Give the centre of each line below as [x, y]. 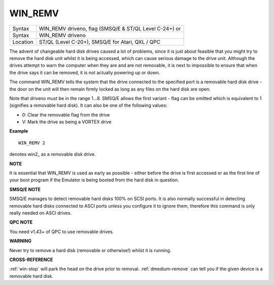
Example [19, 131]
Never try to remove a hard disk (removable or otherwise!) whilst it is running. [90, 250]
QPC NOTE [21, 222]
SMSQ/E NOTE [25, 189]
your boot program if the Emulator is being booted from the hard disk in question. [94, 180]
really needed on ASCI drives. [41, 213]
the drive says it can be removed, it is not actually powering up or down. [85, 72]
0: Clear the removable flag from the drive [66, 115]
